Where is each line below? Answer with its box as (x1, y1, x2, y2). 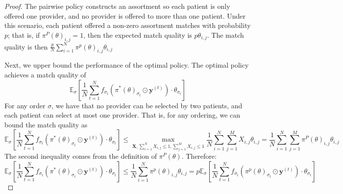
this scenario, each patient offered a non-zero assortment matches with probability (4, 20, 251, 30)
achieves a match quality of (4, 69, 86, 79)
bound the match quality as (4, 119, 88, 129)
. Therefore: (181, 151, 217, 161)
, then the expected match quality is (83, 29, 192, 40)
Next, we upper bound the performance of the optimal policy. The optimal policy (4, 60, 249, 70)
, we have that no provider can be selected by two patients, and (51, 100, 243, 110)
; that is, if (8, 29, 40, 40)
